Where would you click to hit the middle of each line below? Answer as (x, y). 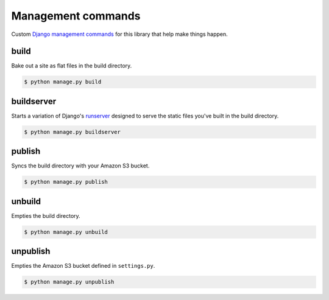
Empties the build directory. (46, 215)
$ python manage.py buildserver (73, 132)
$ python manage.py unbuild (66, 232)
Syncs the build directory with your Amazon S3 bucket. (80, 166)
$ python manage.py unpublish (69, 282)
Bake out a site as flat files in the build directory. (72, 66)
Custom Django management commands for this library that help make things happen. (119, 34)
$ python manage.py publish (66, 182)
